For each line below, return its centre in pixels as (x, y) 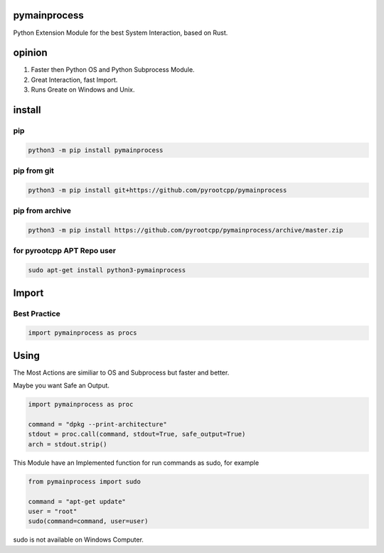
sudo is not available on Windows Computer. (78, 539)
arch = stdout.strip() (68, 444)
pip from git (34, 171)
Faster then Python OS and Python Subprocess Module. (113, 70)
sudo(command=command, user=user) (88, 521)
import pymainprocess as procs (83, 333)
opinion (30, 53)
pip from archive (42, 211)
